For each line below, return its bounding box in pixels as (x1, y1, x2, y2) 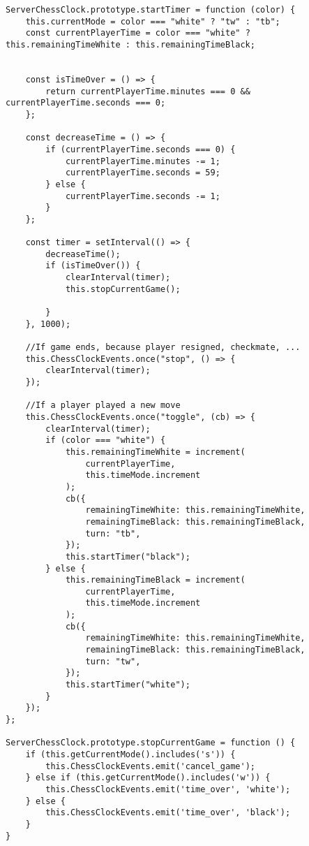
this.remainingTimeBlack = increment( (65, 575, 246, 585)
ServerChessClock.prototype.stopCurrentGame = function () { (6, 738, 296, 748)
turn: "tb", (85, 528, 141, 539)
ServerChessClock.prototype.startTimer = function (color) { (6, 5, 296, 15)
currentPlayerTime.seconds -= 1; (65, 191, 220, 201)
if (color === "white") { (45, 435, 166, 446)
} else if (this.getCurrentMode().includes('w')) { (25, 773, 271, 783)
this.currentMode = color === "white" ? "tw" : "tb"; (25, 16, 280, 27)
